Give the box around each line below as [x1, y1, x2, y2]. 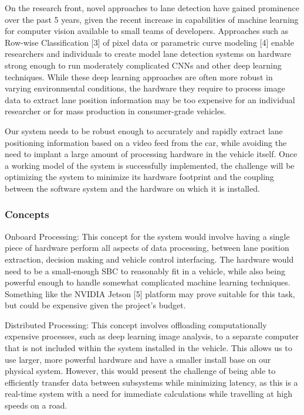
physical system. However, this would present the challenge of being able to [5, 365, 276, 377]
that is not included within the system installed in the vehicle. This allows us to [5, 342, 292, 354]
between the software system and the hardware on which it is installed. [5, 182, 260, 194]
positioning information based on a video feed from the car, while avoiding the [5, 136, 287, 148]
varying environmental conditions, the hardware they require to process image [5, 82, 285, 94]
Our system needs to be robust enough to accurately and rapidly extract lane [5, 124, 283, 137]
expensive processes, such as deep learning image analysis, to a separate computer [5, 330, 299, 342]
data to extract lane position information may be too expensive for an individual [5, 93, 295, 106]
